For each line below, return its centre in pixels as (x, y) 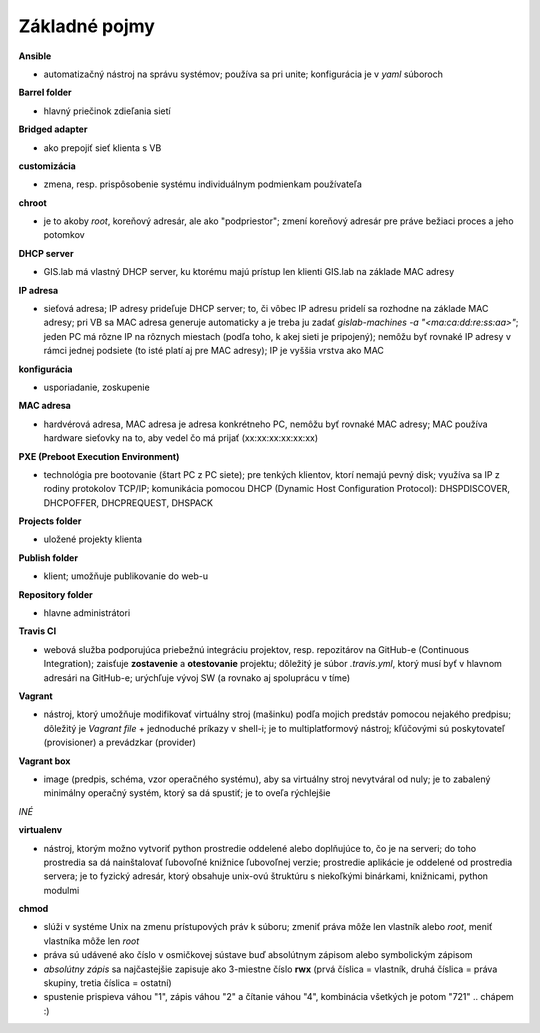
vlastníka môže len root (91, 941)
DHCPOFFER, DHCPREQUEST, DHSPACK (128, 502)
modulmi (61, 890)
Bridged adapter (53, 129)
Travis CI (37, 631)
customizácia (47, 166)
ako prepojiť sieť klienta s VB (102, 147)
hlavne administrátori (87, 613)
